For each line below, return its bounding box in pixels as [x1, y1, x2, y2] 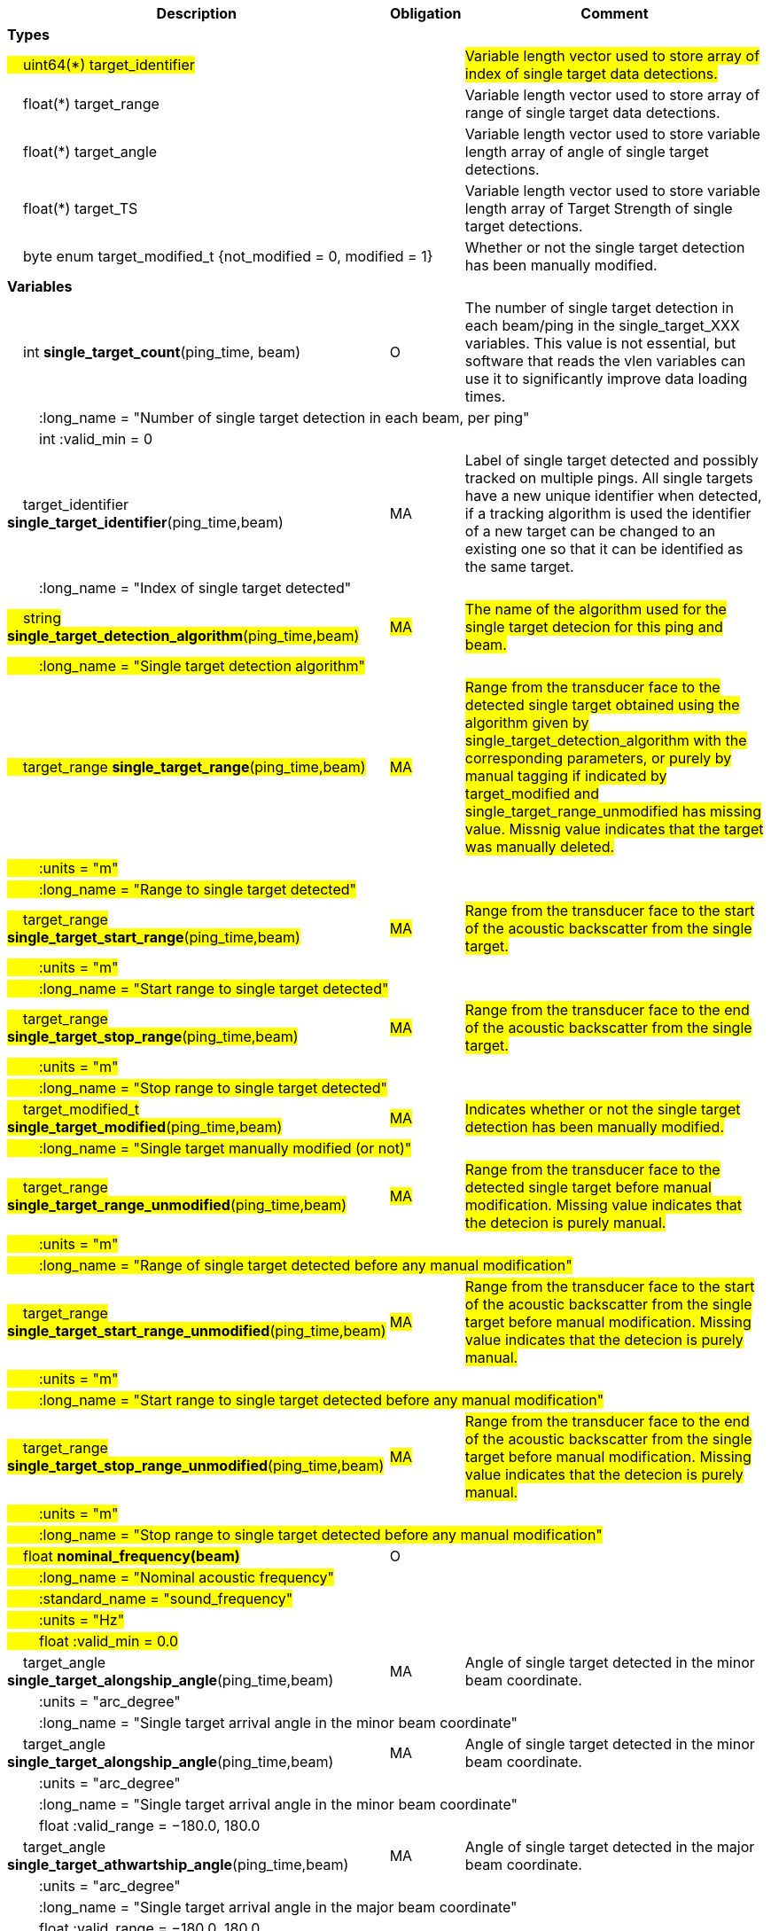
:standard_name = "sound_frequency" [39, 1590, 293, 1607]
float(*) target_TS [23, 199, 138, 217]
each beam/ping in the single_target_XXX [464, 317, 740, 334]
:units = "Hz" [39, 1611, 125, 1629]
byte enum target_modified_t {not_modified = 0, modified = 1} [23, 247, 433, 265]
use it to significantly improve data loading [464, 370, 748, 387]
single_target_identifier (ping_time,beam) [7, 513, 284, 531]
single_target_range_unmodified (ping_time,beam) [7, 1196, 347, 1214]
